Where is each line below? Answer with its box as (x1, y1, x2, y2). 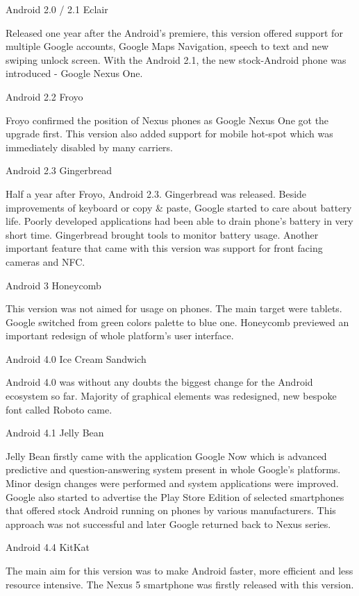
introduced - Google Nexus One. (6, 66, 143, 80)
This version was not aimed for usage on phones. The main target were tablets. (6, 301, 342, 316)
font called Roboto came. (6, 402, 112, 416)
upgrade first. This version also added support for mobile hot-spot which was (6, 126, 333, 141)
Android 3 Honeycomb (6, 278, 101, 292)
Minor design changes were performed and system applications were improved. (6, 476, 339, 491)
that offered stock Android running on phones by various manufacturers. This (6, 503, 336, 518)
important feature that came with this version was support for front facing (6, 241, 323, 255)
